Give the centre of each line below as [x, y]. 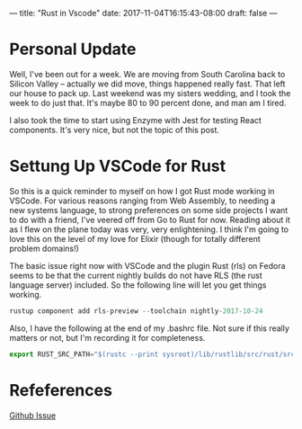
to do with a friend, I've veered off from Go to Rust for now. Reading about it [150, 219]
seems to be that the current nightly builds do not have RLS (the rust [136, 275]
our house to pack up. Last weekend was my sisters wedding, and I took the [150, 93]
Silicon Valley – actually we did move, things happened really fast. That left [147, 84]
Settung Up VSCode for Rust [118, 166]
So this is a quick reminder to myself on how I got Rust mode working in [142, 191]
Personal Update [73, 49]
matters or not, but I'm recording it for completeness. [107, 337]
